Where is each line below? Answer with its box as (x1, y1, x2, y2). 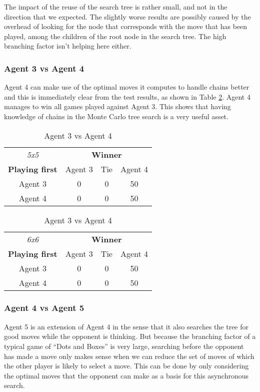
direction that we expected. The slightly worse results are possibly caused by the (4, 11, 251, 22)
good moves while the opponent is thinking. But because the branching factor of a (4, 331, 256, 341)
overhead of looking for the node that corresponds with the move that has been (4, 21, 247, 32)
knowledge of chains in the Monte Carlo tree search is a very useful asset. (4, 111, 228, 121)
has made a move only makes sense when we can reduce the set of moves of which (4, 350, 254, 361)
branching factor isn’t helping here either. (4, 41, 131, 51)
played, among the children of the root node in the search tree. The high (4, 31, 226, 41)
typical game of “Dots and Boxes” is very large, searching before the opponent (4, 340, 244, 351)
